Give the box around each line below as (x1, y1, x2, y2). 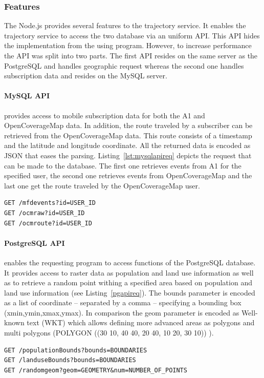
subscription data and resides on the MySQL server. (4, 70, 167, 81)
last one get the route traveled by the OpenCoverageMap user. (4, 180, 200, 191)
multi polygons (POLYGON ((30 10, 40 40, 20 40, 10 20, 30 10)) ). (4, 327, 214, 338)
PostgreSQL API (4, 237, 65, 248)
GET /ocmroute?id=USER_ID (4, 219, 92, 227)
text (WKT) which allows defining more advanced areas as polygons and (27, 317, 255, 328)
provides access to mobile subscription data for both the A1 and (4, 110, 205, 120)
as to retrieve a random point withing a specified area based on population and (4, 277, 252, 288)
